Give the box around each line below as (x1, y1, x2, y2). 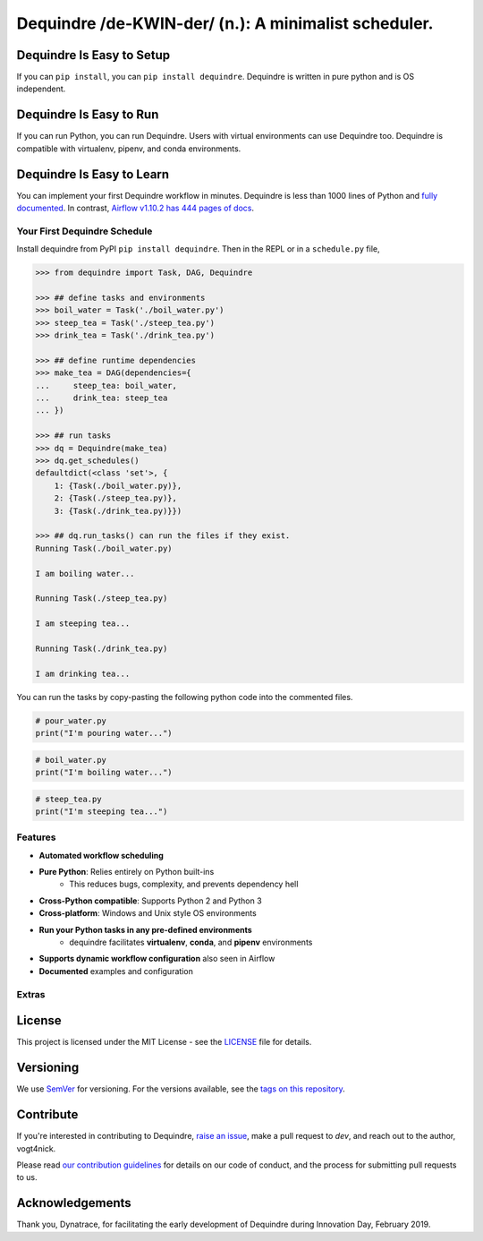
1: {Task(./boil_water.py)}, (54, 480, 182, 491)
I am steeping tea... (35, 619, 131, 629)
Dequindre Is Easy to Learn (16, 167, 170, 182)
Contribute (16, 1107, 79, 1123)
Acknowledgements (16, 1195, 131, 1211)
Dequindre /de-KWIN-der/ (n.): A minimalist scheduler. (16, 13, 434, 33)
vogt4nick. (16, 1143, 56, 1154)
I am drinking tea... (35, 668, 131, 679)
